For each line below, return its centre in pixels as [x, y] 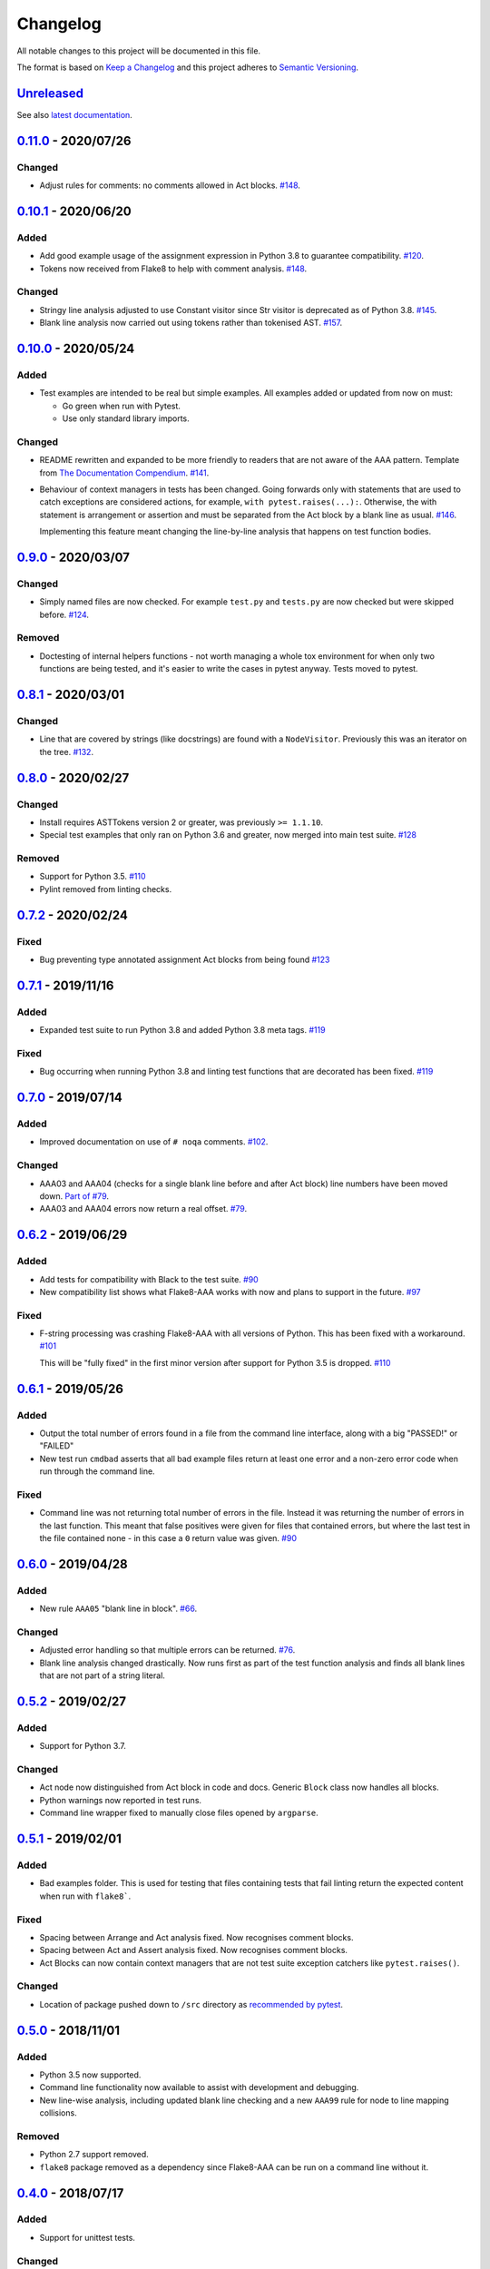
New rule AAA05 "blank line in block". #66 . [118, 1609]
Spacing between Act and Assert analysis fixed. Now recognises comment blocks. [194, 1950]
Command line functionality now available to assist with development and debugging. [199, 2087]
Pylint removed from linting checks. [106, 889]
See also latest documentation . [75, 114]
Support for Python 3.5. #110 [93, 877]
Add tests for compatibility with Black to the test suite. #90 [149, 1279]
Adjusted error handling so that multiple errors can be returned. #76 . [167, 1650]
